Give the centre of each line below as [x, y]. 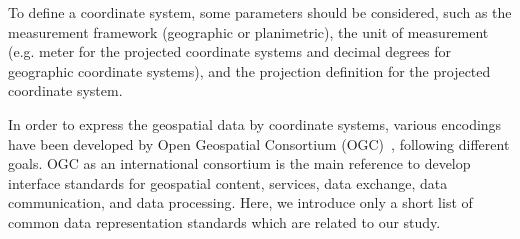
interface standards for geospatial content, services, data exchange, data [228, 182]
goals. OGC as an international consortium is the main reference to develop [239, 163]
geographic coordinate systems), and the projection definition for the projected [249, 70]
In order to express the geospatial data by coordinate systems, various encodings [255, 123]
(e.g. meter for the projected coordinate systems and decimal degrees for [230, 51]
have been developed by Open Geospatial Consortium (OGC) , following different [259, 143]
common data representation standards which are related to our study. [224, 221]
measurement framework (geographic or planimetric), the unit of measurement [248, 31]
